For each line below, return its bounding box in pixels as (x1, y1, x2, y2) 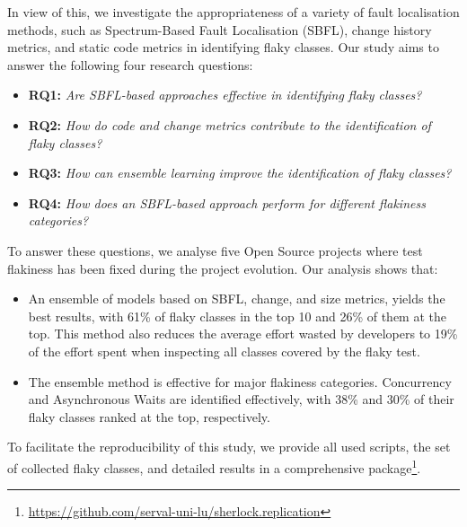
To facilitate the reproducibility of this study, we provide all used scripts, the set (7, 437, 451, 456)
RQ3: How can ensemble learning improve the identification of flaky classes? (28, 163, 452, 182)
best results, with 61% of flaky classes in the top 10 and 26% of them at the (28, 306, 446, 325)
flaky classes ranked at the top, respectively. (28, 407, 270, 426)
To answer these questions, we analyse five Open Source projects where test (7, 241, 423, 259)
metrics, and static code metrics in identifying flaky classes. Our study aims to (7, 38, 439, 57)
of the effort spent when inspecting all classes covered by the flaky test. (28, 341, 420, 360)
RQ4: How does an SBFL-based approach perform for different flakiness (28, 193, 426, 212)
